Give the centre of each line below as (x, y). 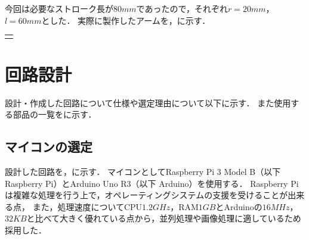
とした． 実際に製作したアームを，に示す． (126, 20)
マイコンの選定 (49, 147)
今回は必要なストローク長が (59, 8)
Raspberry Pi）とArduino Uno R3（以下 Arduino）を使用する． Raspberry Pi (152, 183)
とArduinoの (239, 206)
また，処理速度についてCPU (87, 206)
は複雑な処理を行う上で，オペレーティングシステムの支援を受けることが (146, 195)
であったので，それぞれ (182, 8)
